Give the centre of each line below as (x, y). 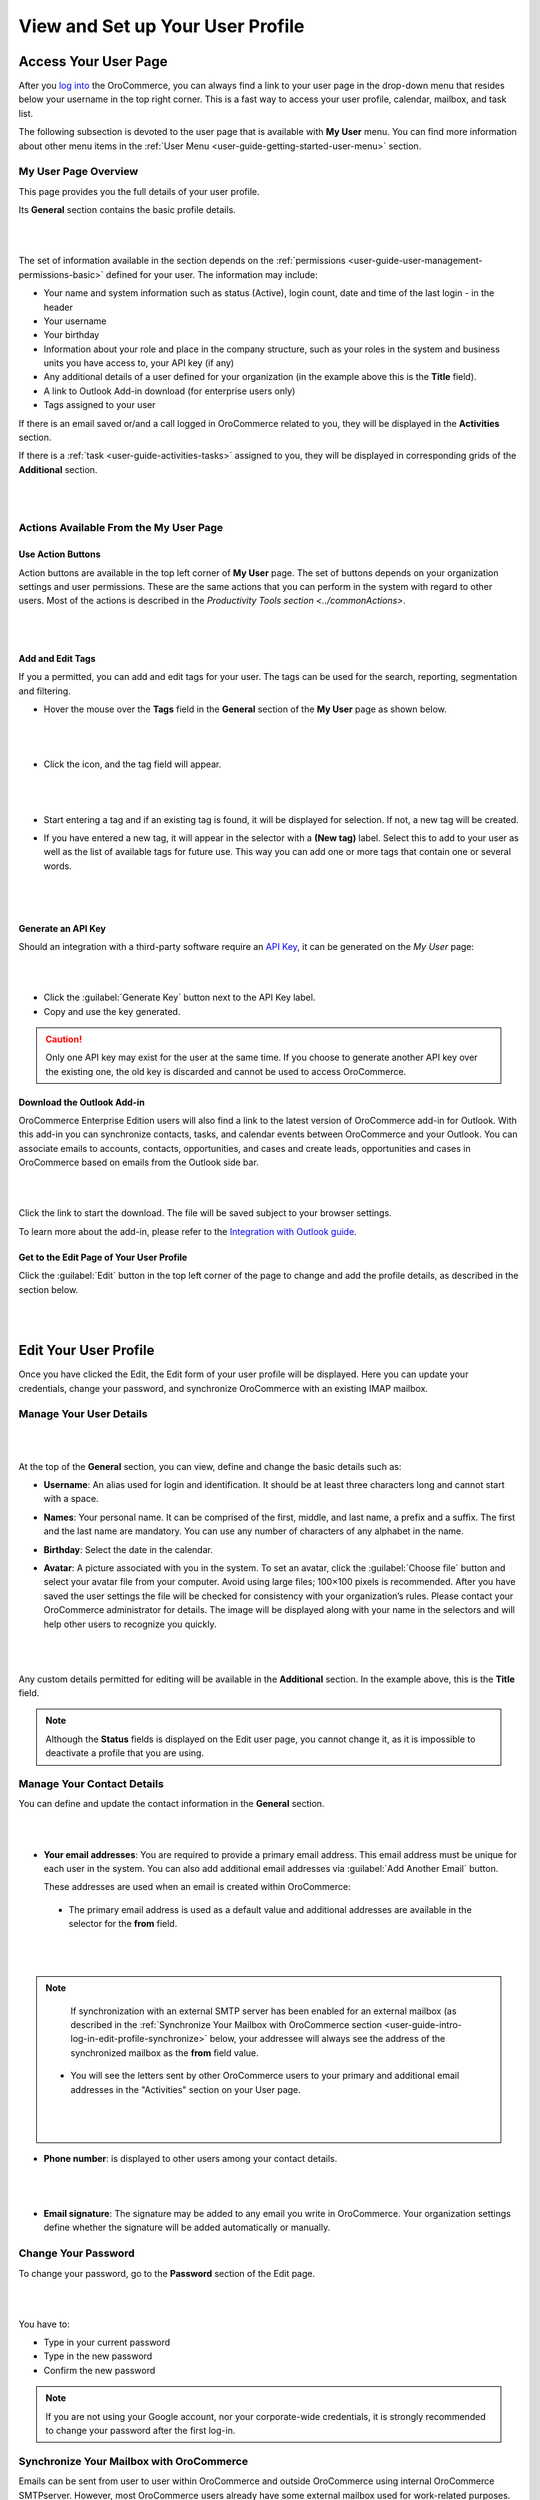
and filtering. (45, 691)
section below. (48, 1289)
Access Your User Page (93, 61)
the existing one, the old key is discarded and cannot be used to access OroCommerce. (226, 1071)
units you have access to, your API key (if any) (139, 363)
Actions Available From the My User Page (121, 528)
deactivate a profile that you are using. (125, 1753)
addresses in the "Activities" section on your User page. (186, 2089)
